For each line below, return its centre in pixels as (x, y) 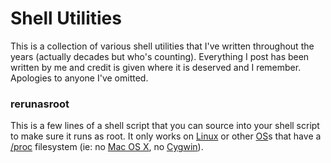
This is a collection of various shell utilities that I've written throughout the (162, 46)
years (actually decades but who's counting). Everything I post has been (160, 56)
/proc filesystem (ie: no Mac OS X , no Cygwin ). (107, 147)
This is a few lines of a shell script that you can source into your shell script (165, 126)
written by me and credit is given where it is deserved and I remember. (156, 67)
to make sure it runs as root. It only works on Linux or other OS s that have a (166, 136)
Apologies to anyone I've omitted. (79, 78)
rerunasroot (40, 104)
